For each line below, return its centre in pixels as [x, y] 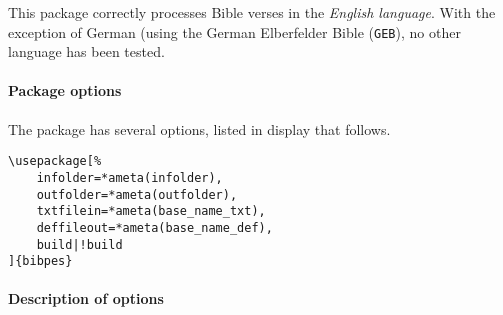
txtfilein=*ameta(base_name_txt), [151, 211]
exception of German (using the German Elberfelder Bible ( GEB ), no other [234, 31]
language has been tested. [86, 51]
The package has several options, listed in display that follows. [199, 128]
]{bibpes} [40, 261]
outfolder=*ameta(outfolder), [137, 194]
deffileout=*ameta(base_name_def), [154, 227]
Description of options [86, 298]
